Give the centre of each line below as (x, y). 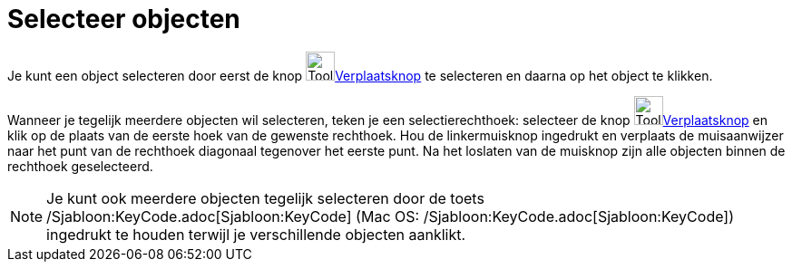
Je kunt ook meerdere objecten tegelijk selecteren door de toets (265, 198)
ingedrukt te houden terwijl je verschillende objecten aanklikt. (256, 234)
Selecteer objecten (124, 19)
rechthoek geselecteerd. (80, 166)
